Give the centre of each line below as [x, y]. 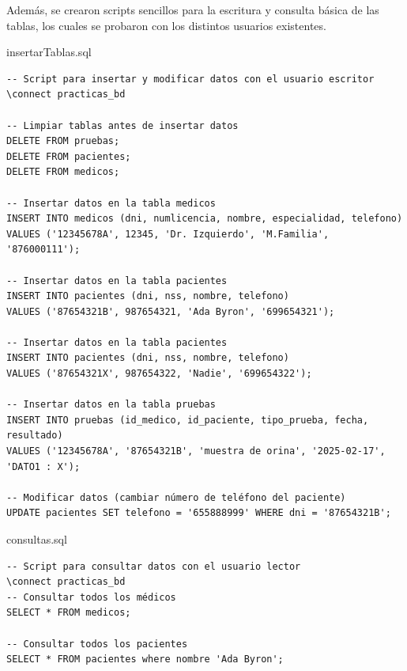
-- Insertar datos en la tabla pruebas [111, 405]
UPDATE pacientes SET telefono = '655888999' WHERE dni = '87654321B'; [199, 513]
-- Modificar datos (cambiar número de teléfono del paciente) [176, 497]
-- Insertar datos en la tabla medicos [111, 203]
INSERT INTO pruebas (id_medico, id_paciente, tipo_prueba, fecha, [188, 420]
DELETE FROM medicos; [63, 172]
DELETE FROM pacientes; [69, 156]
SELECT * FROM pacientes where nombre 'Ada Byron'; [145, 660]
